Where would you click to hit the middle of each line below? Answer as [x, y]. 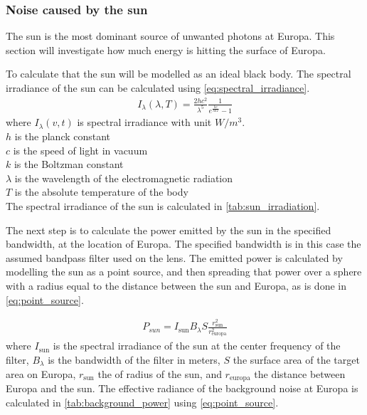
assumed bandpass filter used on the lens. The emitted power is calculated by [174, 257]
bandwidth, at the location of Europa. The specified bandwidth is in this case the [183, 244]
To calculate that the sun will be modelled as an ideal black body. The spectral [179, 74]
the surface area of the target [296, 359]
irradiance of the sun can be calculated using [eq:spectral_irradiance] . [158, 88]
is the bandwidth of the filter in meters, [134, 359]
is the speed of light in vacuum [80, 150]
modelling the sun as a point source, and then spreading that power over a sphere [184, 272]
